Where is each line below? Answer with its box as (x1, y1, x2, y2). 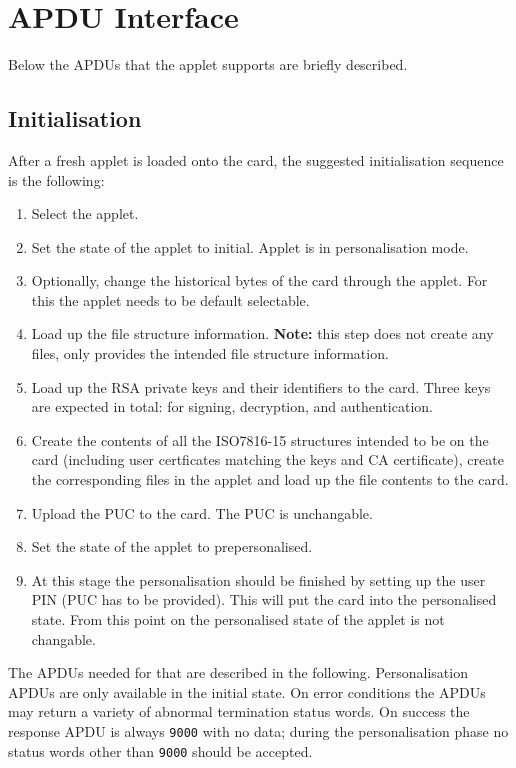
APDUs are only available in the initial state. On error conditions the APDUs (8, 681, 486, 702)
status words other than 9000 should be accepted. (8, 740, 313, 761)
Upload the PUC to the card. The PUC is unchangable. (31, 502, 373, 523)
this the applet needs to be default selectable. (31, 289, 310, 310)
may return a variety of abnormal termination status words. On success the (8, 701, 470, 722)
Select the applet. (31, 203, 139, 224)
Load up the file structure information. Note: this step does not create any (31, 323, 494, 344)
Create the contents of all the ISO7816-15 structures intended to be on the (31, 429, 489, 450)
